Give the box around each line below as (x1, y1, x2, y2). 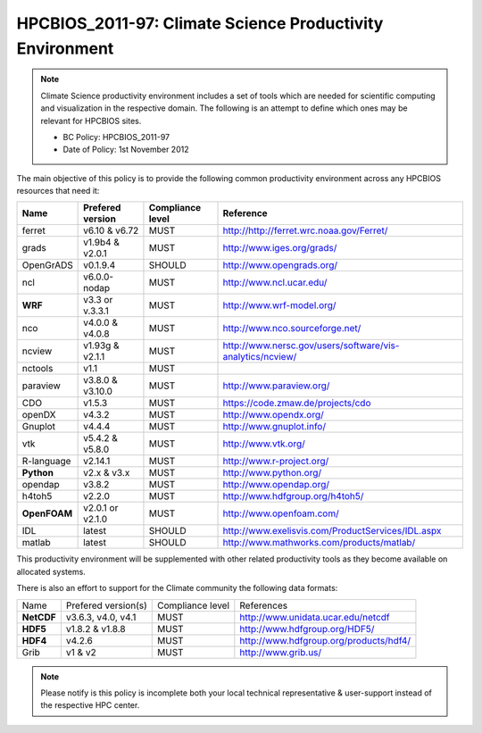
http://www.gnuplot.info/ (222, 421, 326, 433)
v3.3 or (83, 294, 113, 306)
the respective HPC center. (40, 700, 140, 711)
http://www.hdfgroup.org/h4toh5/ (222, 490, 364, 503)
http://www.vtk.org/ (222, 437, 305, 450)
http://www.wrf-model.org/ (222, 299, 337, 312)
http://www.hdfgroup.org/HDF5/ (239, 622, 375, 635)
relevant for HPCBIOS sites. (40, 115, 142, 126)
